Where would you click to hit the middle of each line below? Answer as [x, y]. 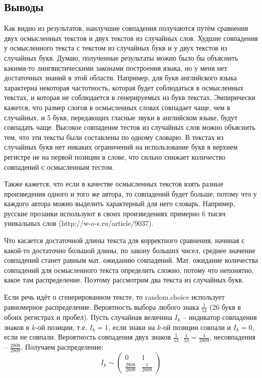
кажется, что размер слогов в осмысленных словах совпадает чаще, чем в [117, 107]
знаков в [17, 327]
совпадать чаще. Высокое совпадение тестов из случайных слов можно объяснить [130, 127]
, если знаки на [132, 327]
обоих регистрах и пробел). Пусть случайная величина [88, 317]
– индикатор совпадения [220, 317]
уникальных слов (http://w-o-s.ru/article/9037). [79, 223]
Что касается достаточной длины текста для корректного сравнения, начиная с [124, 240]
